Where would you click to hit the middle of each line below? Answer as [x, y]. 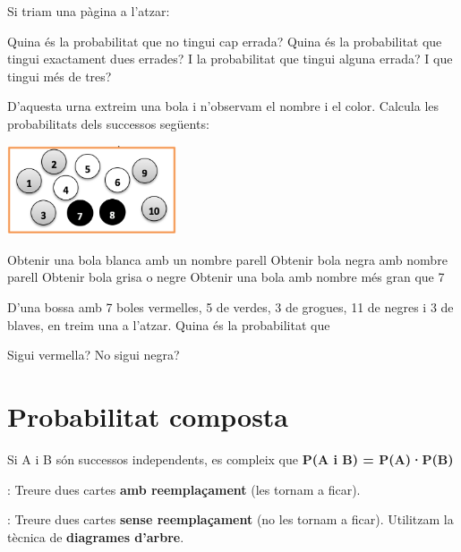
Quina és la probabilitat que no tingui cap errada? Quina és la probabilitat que [225, 41]
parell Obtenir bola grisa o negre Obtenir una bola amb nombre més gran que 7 [226, 277]
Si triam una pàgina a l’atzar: [89, 11]
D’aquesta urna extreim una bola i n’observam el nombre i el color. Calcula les [223, 106]
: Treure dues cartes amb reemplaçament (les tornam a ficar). [184, 489]
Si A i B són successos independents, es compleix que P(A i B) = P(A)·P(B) [230, 459]
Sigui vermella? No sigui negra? [94, 355]
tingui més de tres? [60, 76]
